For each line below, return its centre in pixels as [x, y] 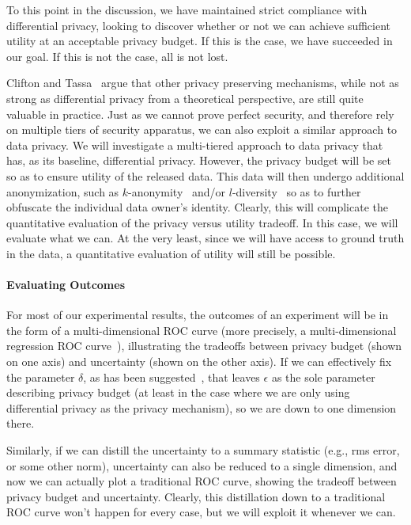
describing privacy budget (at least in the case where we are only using [178, 392]
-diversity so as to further [296, 191]
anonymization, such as [63, 191]
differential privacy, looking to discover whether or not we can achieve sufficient [199, 25]
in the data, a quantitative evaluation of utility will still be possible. [171, 253]
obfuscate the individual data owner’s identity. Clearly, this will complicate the [197, 207]
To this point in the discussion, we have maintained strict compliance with [187, 10]
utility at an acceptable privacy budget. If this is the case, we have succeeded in [200, 41]
